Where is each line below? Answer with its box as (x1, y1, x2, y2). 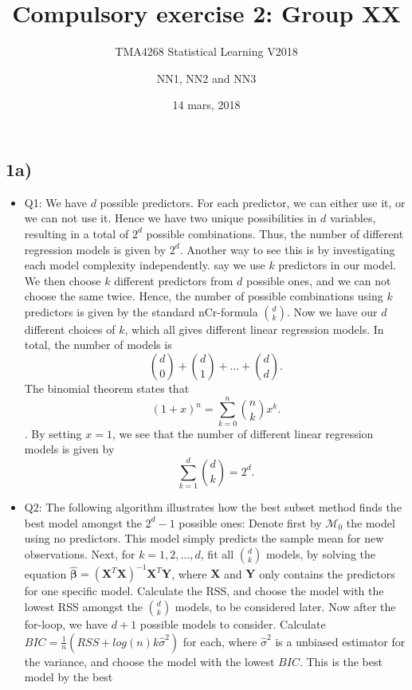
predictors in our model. (278, 257, 396, 273)
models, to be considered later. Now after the (175, 598, 396, 614)
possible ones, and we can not (245, 272, 391, 288)
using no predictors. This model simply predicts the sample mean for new (24, 530, 384, 547)
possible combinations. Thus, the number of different (146, 225, 404, 241)
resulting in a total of (24, 225, 129, 241)
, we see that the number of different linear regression (112, 425, 374, 441)
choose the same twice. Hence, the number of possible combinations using (24, 288, 383, 304)
